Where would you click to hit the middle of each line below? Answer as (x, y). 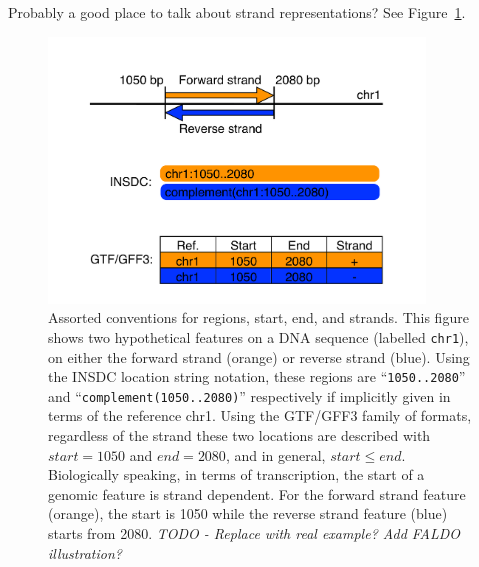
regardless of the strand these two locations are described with (239, 435)
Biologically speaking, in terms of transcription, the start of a (236, 474)
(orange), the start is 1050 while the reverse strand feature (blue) (248, 513)
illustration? (85, 552)
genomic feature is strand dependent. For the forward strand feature (257, 493)
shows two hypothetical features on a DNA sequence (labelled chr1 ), (258, 336)
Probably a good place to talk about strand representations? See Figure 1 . (237, 12)
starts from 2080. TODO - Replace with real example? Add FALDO (254, 533)
